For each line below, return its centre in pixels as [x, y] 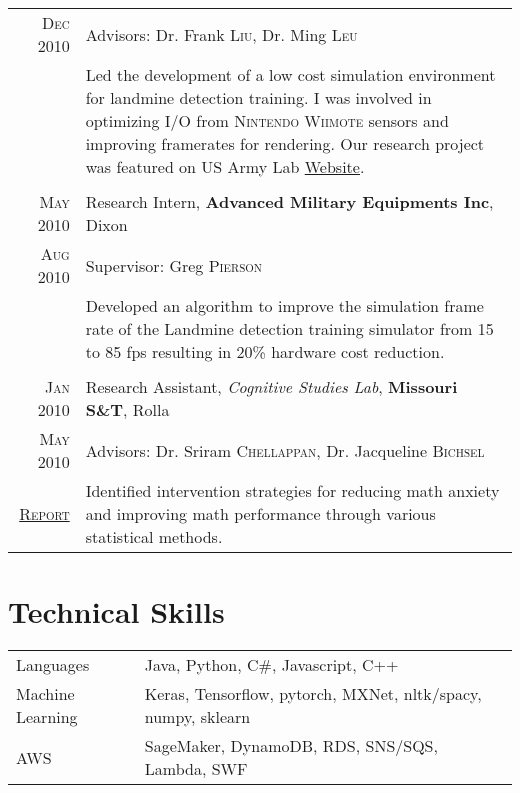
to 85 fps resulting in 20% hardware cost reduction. [265, 351]
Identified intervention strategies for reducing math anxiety [292, 490]
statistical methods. [154, 536]
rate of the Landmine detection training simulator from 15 [289, 328]
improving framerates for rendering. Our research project [285, 143]
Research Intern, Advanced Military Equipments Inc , [289, 201]
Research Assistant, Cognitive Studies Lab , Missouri [271, 386]
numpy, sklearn [197, 717]
